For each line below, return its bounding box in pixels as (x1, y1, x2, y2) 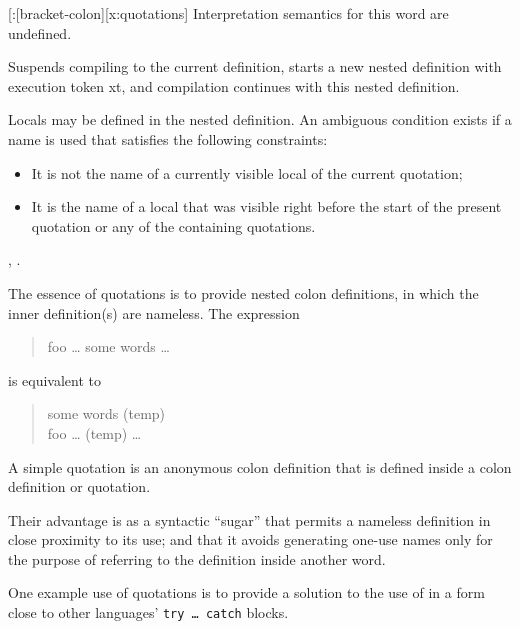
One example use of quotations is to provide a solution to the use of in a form (8, 582, 485, 603)
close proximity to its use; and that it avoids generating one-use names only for (8, 529, 493, 550)
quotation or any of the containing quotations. (31, 215, 316, 236)
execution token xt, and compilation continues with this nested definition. (8, 75, 460, 96)
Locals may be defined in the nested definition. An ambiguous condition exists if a (8, 109, 512, 130)
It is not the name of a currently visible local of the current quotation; (31, 162, 463, 183)
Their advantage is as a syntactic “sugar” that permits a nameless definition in (8, 509, 491, 530)
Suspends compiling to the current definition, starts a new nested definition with (8, 56, 502, 77)
